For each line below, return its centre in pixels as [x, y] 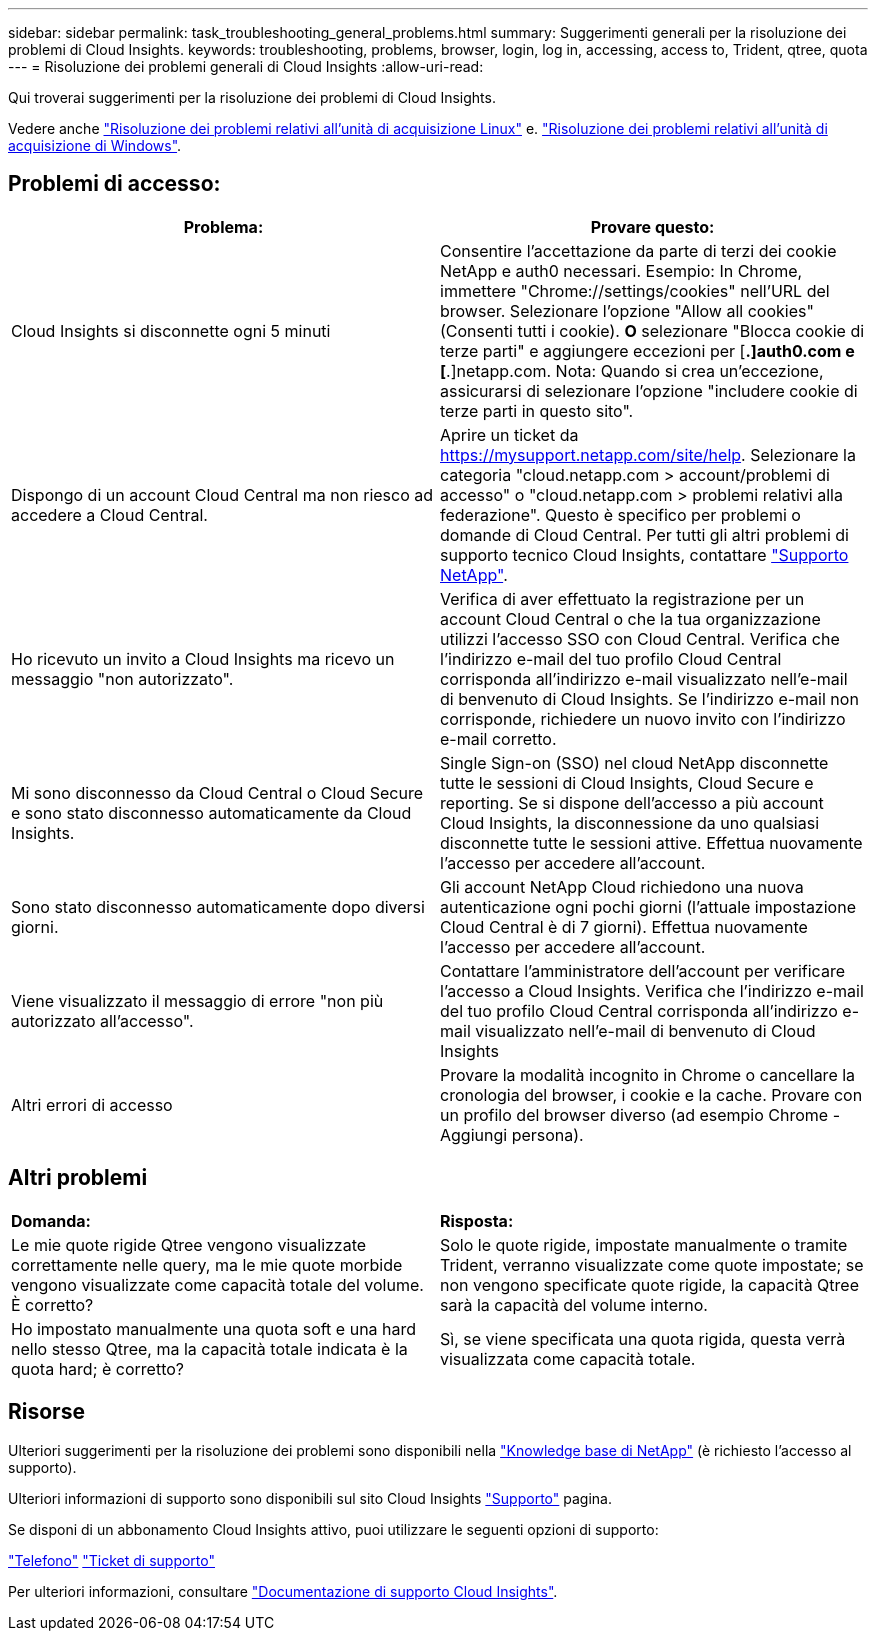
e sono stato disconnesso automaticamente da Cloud [211, 812]
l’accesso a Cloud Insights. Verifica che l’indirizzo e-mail [652, 990]
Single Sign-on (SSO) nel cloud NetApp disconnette [634, 762]
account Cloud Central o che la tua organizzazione [630, 618]
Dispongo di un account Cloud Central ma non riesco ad [222, 494]
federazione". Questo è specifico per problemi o [620, 514]
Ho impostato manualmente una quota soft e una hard [214, 1328]
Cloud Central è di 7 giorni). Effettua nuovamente [624, 926]
